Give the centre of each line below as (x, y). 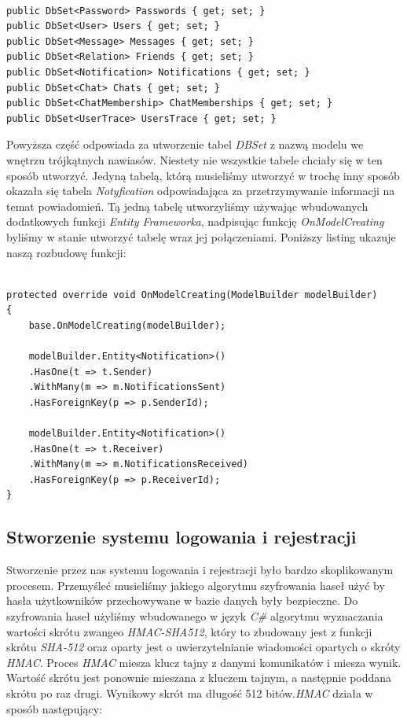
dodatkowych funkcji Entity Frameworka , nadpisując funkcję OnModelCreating (195, 221)
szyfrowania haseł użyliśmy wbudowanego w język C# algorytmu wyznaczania (195, 615)
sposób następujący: (54, 708)
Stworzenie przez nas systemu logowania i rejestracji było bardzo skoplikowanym (200, 570)
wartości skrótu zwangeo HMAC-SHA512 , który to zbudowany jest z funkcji (189, 631)
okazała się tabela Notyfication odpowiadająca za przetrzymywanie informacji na (201, 191)
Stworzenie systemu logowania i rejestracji (181, 537)
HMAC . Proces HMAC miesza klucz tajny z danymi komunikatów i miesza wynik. (204, 662)
